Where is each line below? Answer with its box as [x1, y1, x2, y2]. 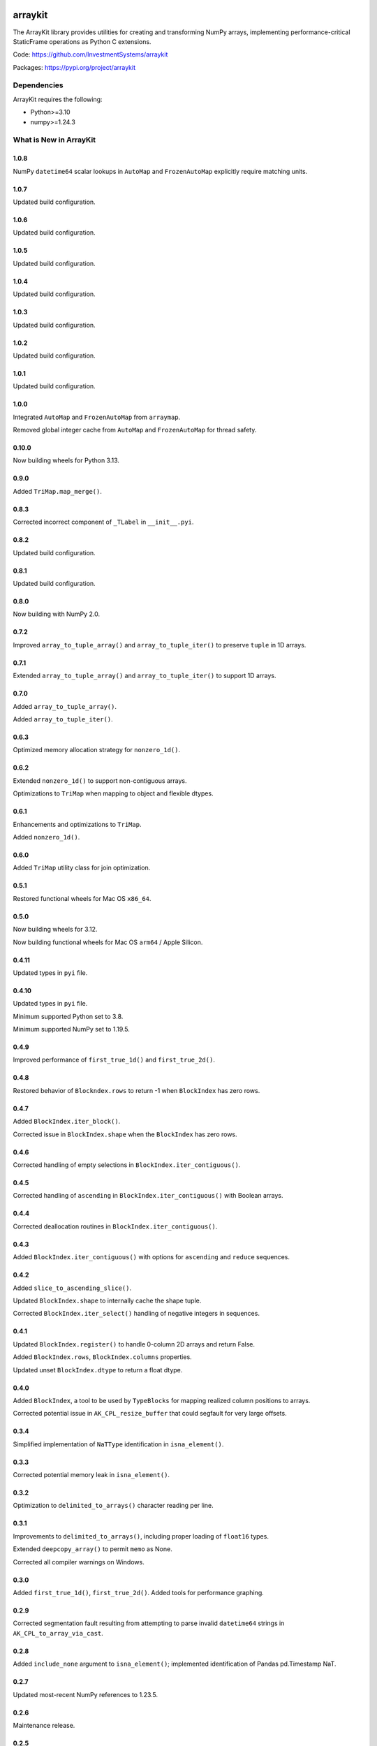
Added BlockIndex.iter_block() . [13, 1117, 121, 1126]
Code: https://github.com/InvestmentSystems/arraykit [13, 50, 168, 59]
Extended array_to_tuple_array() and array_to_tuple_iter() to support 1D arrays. [13, 671, 276, 680]
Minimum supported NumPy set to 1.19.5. [13, 1025, 131, 1034]
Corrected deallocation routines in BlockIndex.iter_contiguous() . [13, 1222, 218, 1231]
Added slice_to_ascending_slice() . [13, 1284, 132, 1292]
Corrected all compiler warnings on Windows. [13, 1557, 145, 1566]
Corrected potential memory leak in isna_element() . [13, 1471, 170, 1479]
